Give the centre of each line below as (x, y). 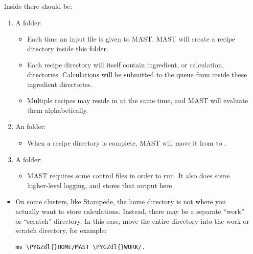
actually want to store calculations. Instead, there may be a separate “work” (130, 211)
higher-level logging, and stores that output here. (101, 185)
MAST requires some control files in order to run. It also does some (128, 176)
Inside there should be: (38, 6)
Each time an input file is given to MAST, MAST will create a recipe (131, 39)
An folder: (31, 126)
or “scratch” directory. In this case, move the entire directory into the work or (132, 221)
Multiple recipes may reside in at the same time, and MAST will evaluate (138, 100)
